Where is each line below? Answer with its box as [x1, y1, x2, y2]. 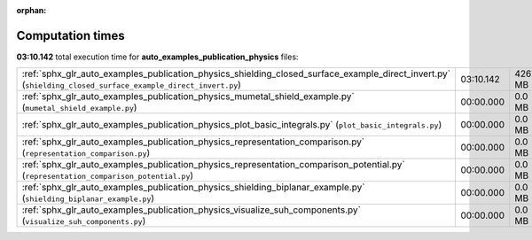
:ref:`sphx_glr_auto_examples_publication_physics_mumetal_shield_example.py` [21, 90, 355, 103]
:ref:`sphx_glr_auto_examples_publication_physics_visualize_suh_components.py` [21, 204, 361, 216]
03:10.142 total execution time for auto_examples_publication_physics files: [16, 51, 299, 62]
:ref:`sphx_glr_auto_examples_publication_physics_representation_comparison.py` [21, 135, 365, 148]
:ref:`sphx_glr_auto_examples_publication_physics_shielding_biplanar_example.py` [21, 182, 365, 194]
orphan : [16, 5, 47, 15]
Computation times [16, 27, 125, 43]
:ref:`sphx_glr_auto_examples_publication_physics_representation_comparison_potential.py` [21, 159, 405, 171]
